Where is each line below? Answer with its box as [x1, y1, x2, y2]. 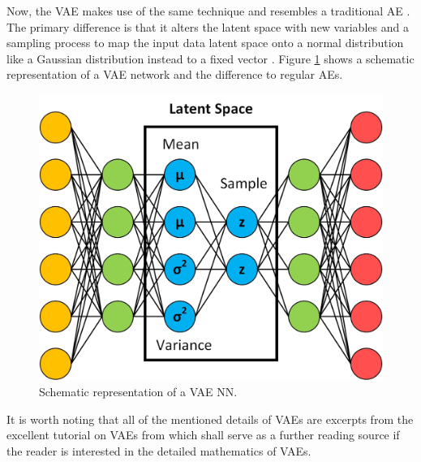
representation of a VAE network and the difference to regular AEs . [6, 66, 343, 83]
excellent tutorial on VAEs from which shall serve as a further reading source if [6, 426, 400, 443]
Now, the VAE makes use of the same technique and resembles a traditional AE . [6, 2, 410, 19]
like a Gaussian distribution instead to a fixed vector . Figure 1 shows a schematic [6, 50, 415, 67]
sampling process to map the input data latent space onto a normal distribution [6, 34, 404, 51]
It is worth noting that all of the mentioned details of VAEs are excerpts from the [6, 410, 414, 427]
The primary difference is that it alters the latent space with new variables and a [6, 18, 409, 35]
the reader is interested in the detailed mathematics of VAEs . [6, 442, 311, 459]
